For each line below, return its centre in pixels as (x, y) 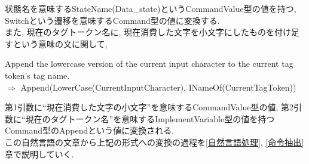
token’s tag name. (37, 75)
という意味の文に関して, (60, 43)
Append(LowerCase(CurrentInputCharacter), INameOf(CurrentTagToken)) (158, 87)
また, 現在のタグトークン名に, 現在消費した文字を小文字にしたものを (140, 32)
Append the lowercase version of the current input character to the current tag (149, 64)
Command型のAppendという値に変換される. (90, 130)
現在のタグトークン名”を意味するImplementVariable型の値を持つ (150, 118)
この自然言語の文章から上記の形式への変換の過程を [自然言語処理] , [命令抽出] (154, 142)
